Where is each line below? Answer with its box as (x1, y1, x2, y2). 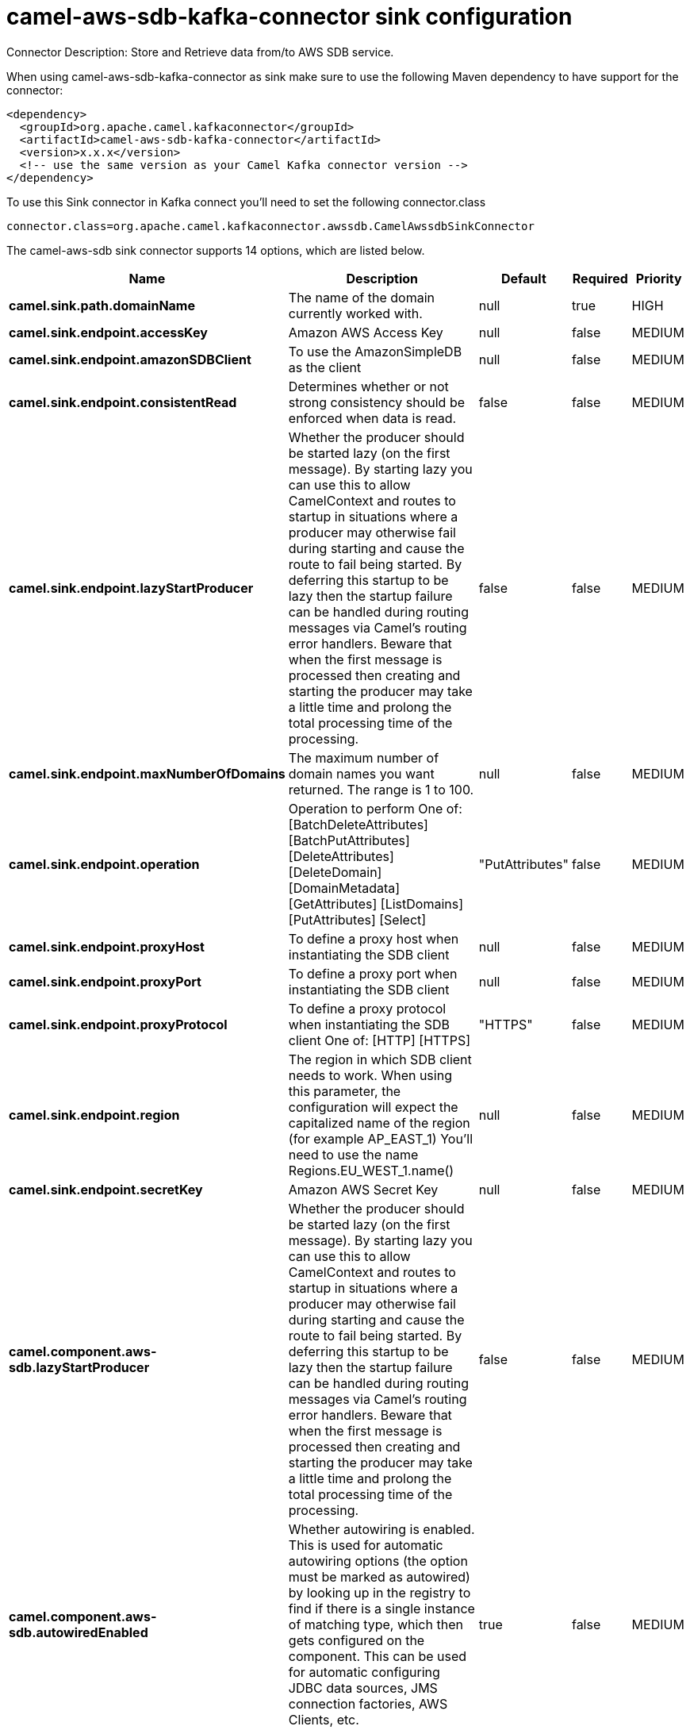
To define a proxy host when (288, 930, 459, 947)
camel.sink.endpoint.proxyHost (9, 938, 205, 955)
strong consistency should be (288, 394, 465, 410)
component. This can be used (288, 1647, 467, 1664)
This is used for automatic (288, 1536, 443, 1553)
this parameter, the (288, 1082, 401, 1099)
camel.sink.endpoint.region (9, 1106, 180, 1123)
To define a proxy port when (288, 965, 458, 982)
